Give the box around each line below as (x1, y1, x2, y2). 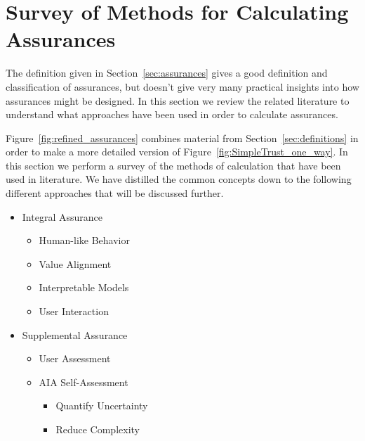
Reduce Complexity (55, 422, 140, 436)
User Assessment (39, 351, 111, 366)
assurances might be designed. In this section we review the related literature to (6, 93, 350, 108)
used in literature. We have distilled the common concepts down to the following (6, 172, 352, 186)
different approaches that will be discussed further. (6, 186, 224, 200)
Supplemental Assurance (22, 327, 128, 342)
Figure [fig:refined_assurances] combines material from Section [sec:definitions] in (6, 130, 359, 145)
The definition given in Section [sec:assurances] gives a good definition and (6, 65, 328, 80)
